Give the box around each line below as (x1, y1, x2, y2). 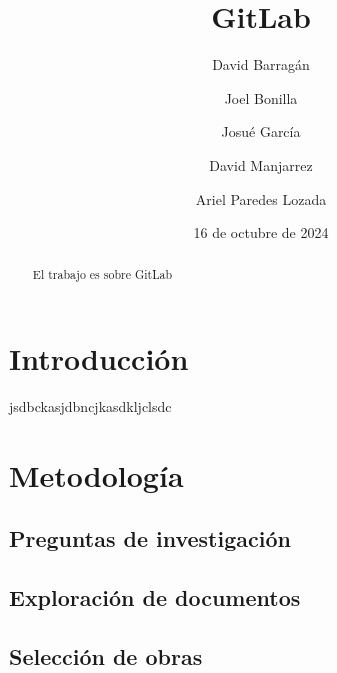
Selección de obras (9, 641, 203, 671)
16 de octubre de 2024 (193, 222, 329, 243)
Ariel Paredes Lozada (195, 188, 327, 209)
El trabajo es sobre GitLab (32, 266, 173, 283)
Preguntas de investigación (9, 523, 291, 554)
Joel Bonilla (224, 87, 298, 108)
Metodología (9, 454, 184, 495)
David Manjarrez (209, 154, 313, 175)
